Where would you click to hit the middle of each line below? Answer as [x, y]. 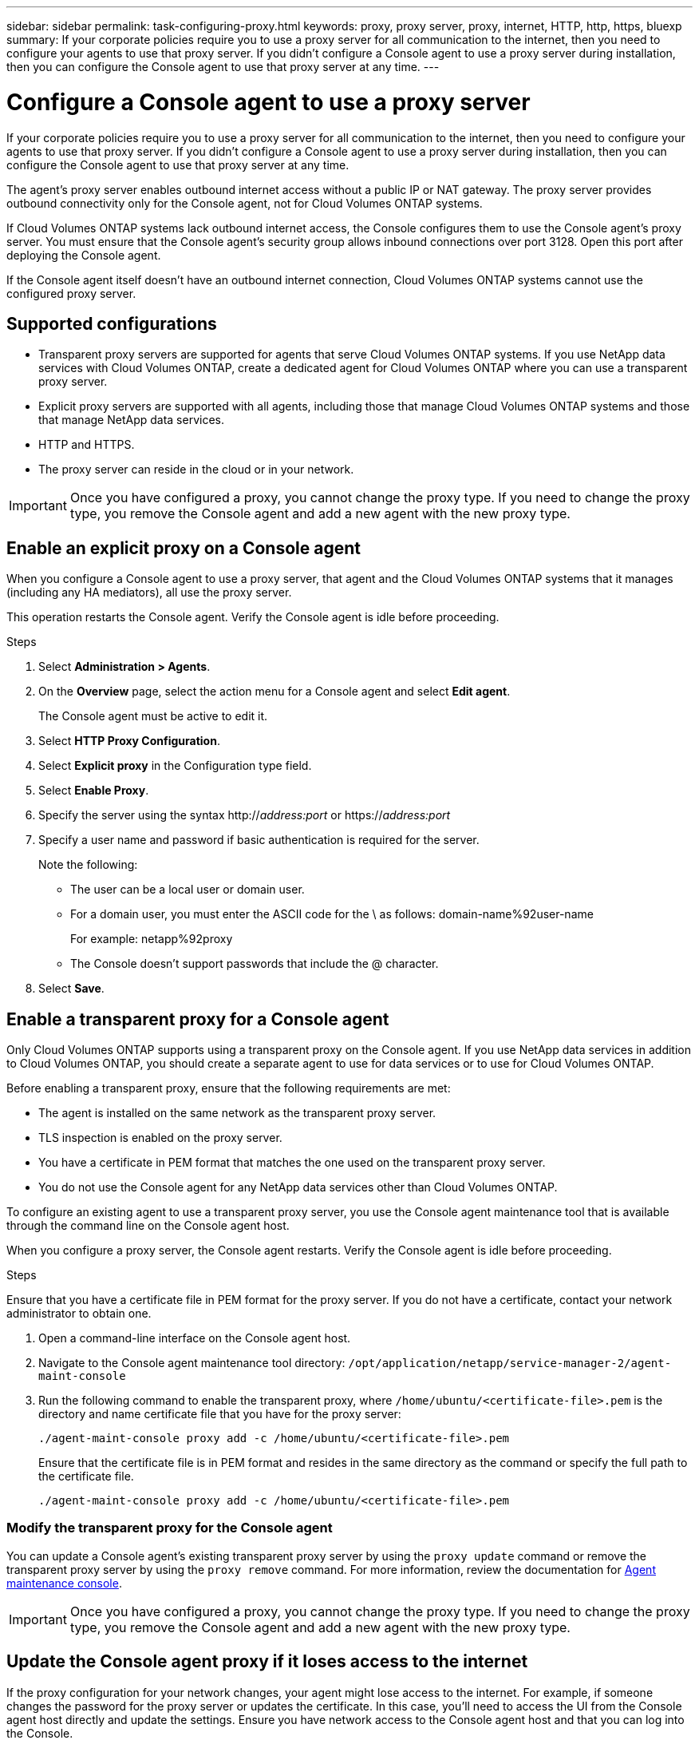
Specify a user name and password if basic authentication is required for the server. [259, 840]
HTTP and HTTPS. [87, 445]
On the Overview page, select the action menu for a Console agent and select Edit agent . [274, 692]
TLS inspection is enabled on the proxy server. [160, 1138]
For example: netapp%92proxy [152, 939]
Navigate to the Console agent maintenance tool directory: [192, 1363]
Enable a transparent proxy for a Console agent [198, 1019]
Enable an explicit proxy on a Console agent [184, 548]
